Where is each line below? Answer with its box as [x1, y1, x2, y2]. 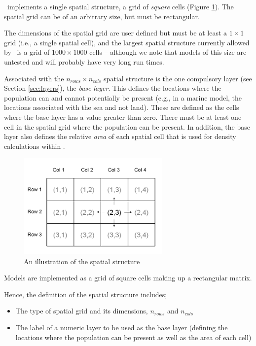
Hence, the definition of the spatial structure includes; [4, 289, 167, 299]
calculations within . [4, 140, 65, 151]
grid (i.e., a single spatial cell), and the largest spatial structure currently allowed [4, 37, 250, 47]
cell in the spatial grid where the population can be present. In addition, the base [4, 121, 250, 132]
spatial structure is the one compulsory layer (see [104, 73, 252, 83]
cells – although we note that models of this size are [89, 47, 247, 57]
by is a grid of [4, 47, 50, 57]
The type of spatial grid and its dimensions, [15, 306, 148, 316]
